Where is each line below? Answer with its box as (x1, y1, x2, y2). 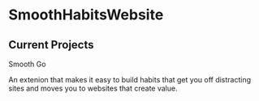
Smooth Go (8, 59, 46, 69)
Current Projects (8, 38, 94, 52)
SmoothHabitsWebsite (8, 6, 164, 24)
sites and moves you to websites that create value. (8, 83, 178, 93)
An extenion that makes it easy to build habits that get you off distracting (8, 75, 252, 84)
